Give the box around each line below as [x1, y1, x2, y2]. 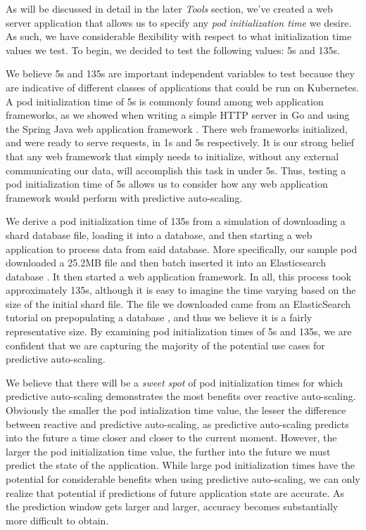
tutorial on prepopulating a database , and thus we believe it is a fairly [6, 310, 313, 325]
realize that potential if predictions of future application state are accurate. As [6, 485, 345, 500]
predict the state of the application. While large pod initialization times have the [6, 458, 355, 472]
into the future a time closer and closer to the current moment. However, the [6, 430, 337, 445]
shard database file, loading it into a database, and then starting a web [6, 227, 313, 242]
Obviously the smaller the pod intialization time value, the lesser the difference [6, 403, 346, 418]
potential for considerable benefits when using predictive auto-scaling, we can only [6, 472, 360, 486]
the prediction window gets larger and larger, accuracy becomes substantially [6, 499, 339, 514]
